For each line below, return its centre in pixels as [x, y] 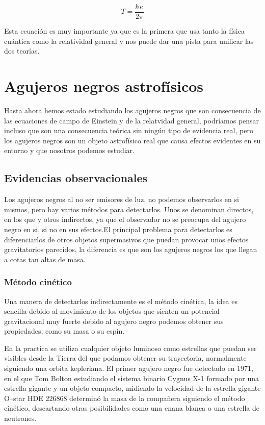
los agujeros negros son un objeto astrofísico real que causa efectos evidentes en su [132, 140]
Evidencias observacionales [76, 178]
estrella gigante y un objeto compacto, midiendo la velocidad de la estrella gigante [132, 388]
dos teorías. [22, 51]
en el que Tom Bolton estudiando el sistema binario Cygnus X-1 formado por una [131, 378]
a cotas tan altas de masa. [45, 259]
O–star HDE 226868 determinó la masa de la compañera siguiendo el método [125, 398]
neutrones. [20, 418]
